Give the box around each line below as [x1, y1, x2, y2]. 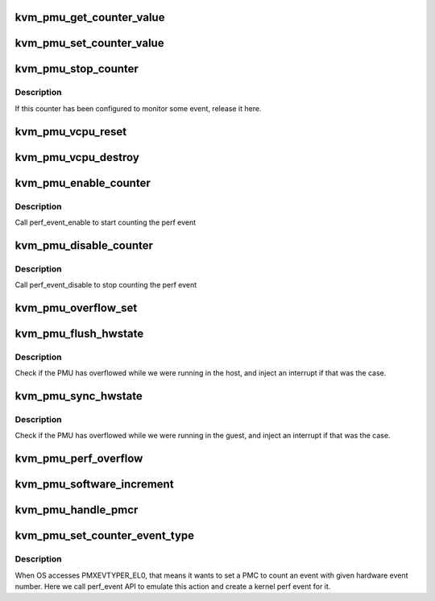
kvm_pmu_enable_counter [14, 176, 151, 189]
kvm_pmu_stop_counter [14, 62, 139, 76]
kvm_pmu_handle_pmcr [14, 504, 139, 517]
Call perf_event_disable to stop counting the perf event [14, 280, 197, 290]
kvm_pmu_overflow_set [14, 300, 138, 314]
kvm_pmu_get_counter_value [14, 10, 165, 24]
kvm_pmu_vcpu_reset [14, 125, 127, 139]
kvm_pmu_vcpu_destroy [14, 150, 140, 164]
